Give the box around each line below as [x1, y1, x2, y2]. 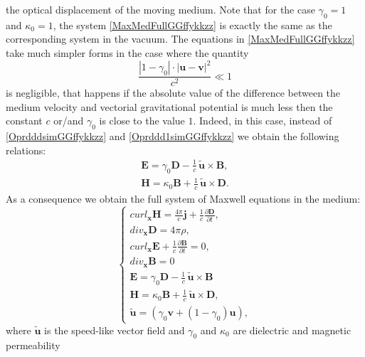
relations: [6, 142, 46, 157]
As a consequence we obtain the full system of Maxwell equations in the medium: [6, 191, 361, 206]
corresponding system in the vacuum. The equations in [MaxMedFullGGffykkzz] [6, 31, 355, 46]
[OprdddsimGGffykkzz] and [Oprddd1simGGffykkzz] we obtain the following [6, 129, 339, 144]
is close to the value [99, 113, 185, 128]
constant [6, 113, 43, 128]
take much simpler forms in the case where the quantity [6, 45, 249, 60]
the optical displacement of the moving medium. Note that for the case [6, 2, 315, 16]
